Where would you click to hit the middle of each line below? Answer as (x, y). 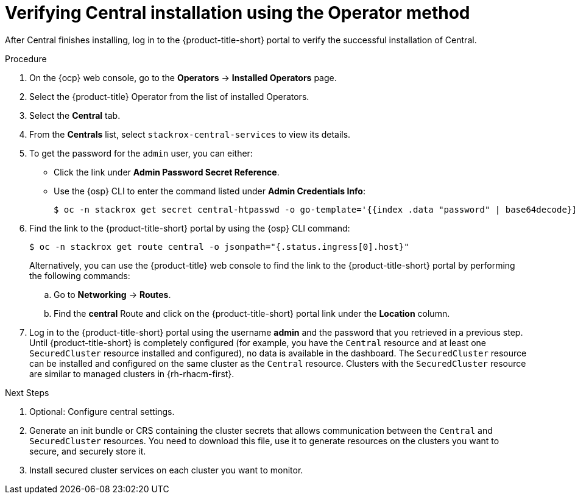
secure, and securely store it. (88, 451)
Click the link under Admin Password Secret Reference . (167, 172)
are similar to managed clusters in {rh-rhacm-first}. (132, 373)
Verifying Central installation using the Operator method (238, 13)
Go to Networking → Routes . (112, 294)
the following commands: (80, 275)
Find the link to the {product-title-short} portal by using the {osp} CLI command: (190, 228)
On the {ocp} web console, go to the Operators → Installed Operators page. (183, 77)
